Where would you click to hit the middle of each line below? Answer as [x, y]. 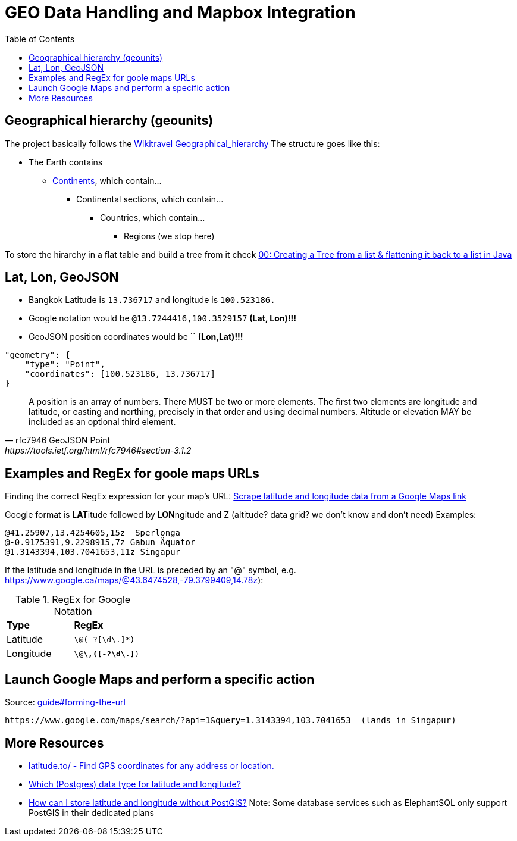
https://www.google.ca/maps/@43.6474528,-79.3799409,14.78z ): [134, 580]
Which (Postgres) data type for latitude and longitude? [135, 784]
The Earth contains [66, 162]
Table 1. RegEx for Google [73, 600]
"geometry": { [37, 355]
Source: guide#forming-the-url [65, 702]
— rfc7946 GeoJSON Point [57, 440]
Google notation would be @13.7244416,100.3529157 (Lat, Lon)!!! [163, 318]
